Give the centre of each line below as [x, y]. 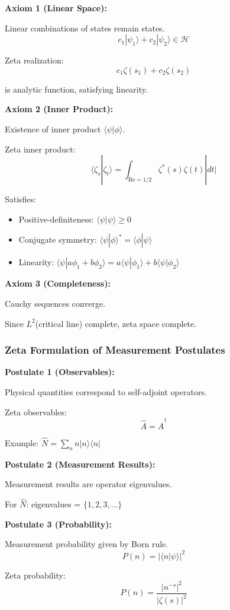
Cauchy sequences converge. [55, 303]
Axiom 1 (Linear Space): [56, 8]
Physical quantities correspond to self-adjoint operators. [106, 391]
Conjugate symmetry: [58, 239]
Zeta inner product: [40, 149]
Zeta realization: [34, 60]
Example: [22, 443]
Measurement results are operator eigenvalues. [88, 484]
